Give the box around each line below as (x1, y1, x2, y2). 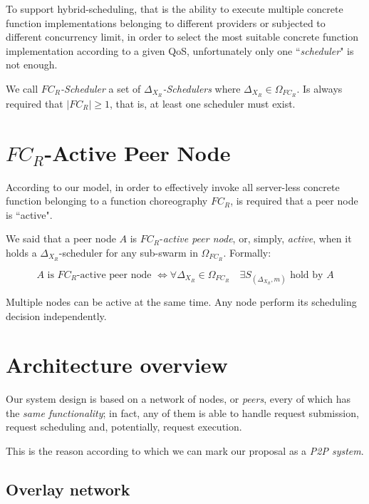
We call (6, 81, 38, 96)
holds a (6, 245, 37, 259)
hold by (290, 269, 323, 280)
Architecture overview (6, 350, 228, 379)
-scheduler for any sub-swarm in (58, 245, 198, 259)
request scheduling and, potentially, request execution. (6, 419, 242, 434)
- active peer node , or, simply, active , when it (160, 231, 352, 246)
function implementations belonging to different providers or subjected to (6, 15, 326, 30)
